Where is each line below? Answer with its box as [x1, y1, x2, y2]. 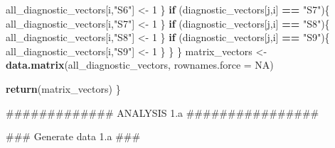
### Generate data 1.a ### [6, 129, 141, 144]
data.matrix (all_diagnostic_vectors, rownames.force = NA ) [6, 57, 274, 72]
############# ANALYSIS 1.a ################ [6, 105, 319, 120]
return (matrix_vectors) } [6, 81, 121, 96]
